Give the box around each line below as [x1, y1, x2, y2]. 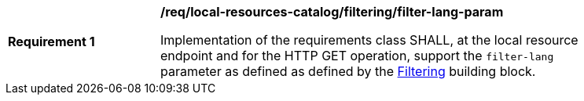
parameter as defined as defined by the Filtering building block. [160, 63, 536, 79]
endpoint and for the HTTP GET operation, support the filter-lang [160, 48, 554, 63]
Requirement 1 [8, 34, 95, 49]
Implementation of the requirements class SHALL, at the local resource [160, 32, 578, 48]
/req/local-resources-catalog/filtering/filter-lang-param [160, 4, 504, 20]
